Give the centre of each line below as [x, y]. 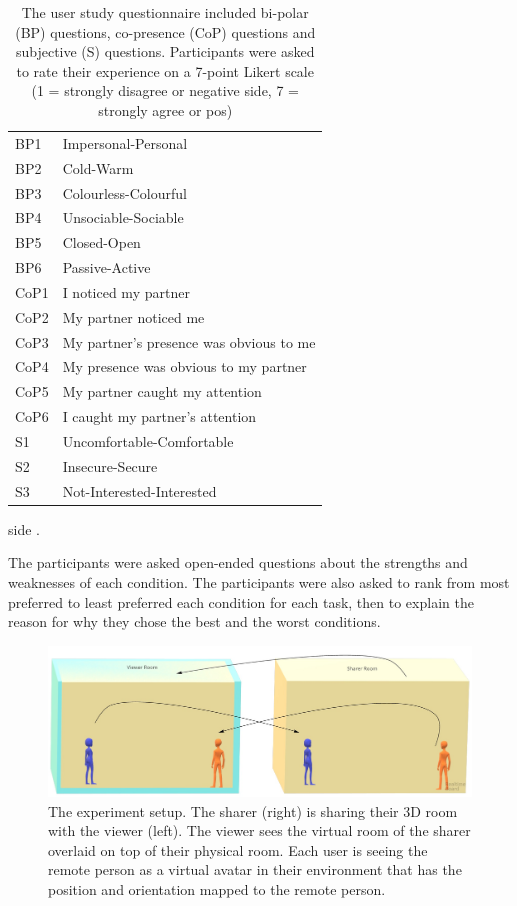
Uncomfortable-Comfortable [148, 440]
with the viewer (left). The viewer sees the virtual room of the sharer [259, 830]
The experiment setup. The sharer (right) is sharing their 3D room [253, 810]
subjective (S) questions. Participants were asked [165, 51]
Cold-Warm [98, 167]
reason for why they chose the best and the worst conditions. [194, 621]
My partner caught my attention [162, 391]
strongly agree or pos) [165, 109]
